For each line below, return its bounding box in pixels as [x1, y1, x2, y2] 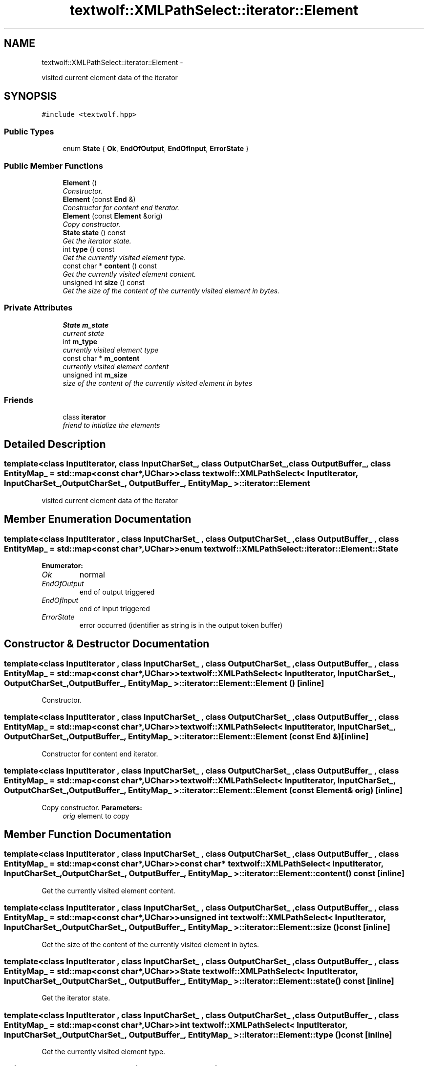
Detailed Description [4, 438, 106, 450]
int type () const [63, 244, 115, 253]
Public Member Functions [4, 160, 103, 171]
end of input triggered [79, 604, 150, 613]
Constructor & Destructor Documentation [4, 638, 210, 650]
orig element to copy [63, 811, 129, 820]
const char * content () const [63, 261, 157, 270]
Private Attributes [4, 303, 73, 313]
